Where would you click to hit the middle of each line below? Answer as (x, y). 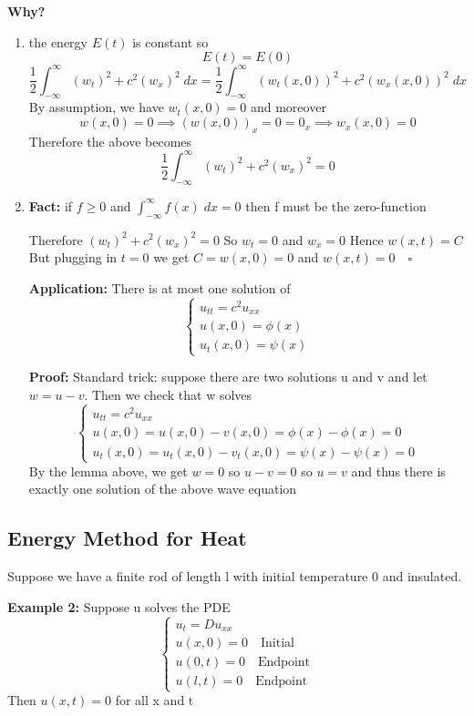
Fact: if (51, 205)
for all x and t (155, 700)
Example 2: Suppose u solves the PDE (119, 606)
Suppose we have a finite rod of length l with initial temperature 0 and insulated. (235, 576)
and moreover (288, 107)
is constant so (170, 41)
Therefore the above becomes (110, 141)
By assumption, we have (96, 107)
